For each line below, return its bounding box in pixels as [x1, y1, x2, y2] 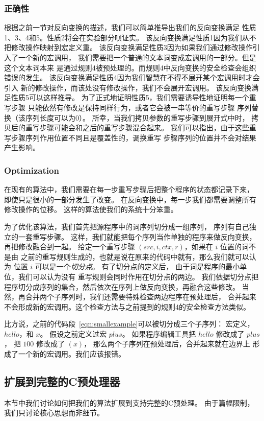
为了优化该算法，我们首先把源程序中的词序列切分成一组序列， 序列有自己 [4, 221, 249, 231]
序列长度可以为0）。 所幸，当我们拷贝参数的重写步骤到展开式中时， [25, 112, 249, 123]
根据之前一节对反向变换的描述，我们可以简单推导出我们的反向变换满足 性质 [4, 22, 256, 33]
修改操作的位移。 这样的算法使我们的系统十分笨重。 [4, 204, 178, 215]
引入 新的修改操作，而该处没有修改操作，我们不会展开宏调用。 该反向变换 [4, 82, 252, 92]
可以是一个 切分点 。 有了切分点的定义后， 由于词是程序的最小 [35, 261, 240, 272]
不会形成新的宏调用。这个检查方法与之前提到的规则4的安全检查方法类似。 [4, 301, 250, 312]
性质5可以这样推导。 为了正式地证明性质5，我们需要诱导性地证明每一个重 [11, 92, 256, 103]
